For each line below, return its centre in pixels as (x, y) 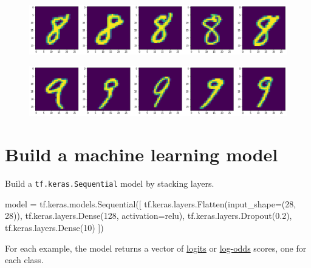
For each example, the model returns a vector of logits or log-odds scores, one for (156, 248)
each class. (24, 260)
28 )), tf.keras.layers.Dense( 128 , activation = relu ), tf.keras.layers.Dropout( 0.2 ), (149, 216)
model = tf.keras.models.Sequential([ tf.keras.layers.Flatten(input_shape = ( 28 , (151, 203)
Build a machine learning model (142, 154)
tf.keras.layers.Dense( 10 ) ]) (54, 227)
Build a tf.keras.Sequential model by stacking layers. (110, 183)
